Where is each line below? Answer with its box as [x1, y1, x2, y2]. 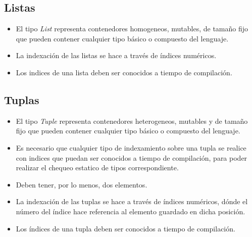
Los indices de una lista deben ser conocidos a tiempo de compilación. [16, 67, 232, 77]
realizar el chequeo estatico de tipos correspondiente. [16, 162, 179, 173]
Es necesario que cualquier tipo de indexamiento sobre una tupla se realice [16, 142, 246, 153]
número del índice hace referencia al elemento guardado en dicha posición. [16, 206, 245, 216]
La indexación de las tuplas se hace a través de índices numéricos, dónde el [16, 196, 248, 207]
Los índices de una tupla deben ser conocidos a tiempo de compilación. [16, 223, 235, 233]
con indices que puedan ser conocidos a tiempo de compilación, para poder [16, 152, 247, 163]
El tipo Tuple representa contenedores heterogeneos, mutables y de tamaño [16, 115, 248, 126]
